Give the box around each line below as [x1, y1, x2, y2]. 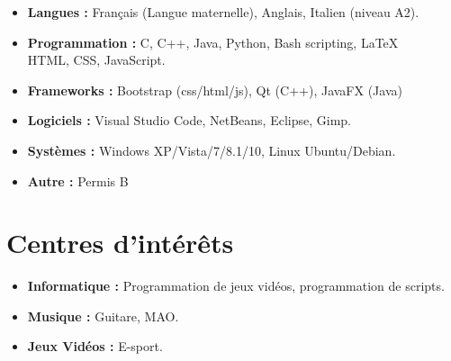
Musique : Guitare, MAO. [27, 306, 179, 325]
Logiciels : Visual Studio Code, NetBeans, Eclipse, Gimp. [27, 111, 351, 130]
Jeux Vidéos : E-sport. [27, 337, 163, 356]
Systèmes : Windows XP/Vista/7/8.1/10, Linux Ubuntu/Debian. [27, 140, 396, 159]
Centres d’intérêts [6, 224, 234, 261]
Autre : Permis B [27, 171, 129, 190]
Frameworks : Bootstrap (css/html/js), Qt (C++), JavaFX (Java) [27, 80, 402, 99]
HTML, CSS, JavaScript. [27, 50, 166, 69]
